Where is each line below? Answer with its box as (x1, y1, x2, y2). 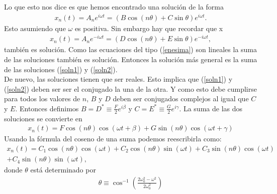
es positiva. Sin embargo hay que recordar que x (74, 23, 223, 33)
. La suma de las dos (179, 103, 243, 113)
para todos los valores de (4, 93, 80, 104)
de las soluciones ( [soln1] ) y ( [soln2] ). (4, 64, 118, 74)
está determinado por (30, 164, 96, 175)
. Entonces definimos (15, 103, 79, 113)
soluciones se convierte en (4, 113, 82, 123)
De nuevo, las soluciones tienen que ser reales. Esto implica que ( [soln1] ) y (4, 74, 233, 84)
